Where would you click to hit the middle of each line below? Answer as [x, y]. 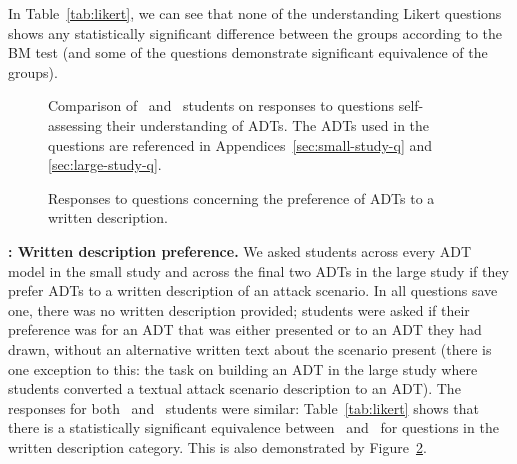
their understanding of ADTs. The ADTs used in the [268, 124]
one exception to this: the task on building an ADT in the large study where [243, 368]
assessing [75, 124]
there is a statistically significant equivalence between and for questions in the [253, 427]
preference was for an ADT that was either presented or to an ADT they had [245, 329]
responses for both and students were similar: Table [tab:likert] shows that [244, 407]
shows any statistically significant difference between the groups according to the [255, 32]
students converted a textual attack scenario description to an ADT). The [234, 388]
